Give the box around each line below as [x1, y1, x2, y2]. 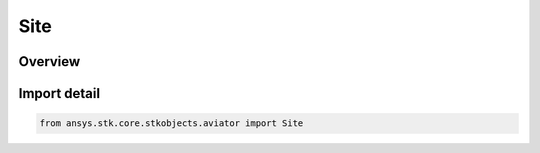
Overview [18, 53, 81, 70]
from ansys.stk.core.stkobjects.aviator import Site [39, 118, 304, 129]
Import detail [18, 85, 100, 102]
